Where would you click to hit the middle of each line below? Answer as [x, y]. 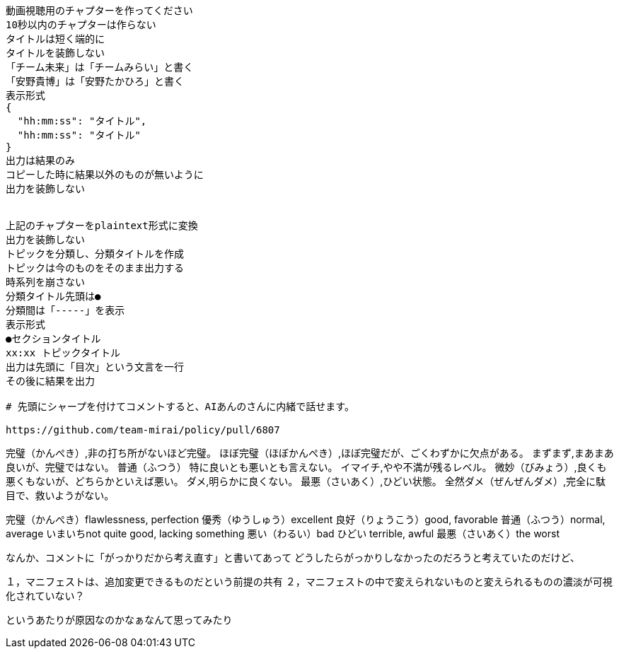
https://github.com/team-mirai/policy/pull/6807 [143, 430]
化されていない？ [45, 596]
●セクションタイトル [53, 339]
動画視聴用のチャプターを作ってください [99, 11]
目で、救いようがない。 [60, 495]
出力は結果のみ [40, 160]
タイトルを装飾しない [55, 53]
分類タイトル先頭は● [53, 296]
